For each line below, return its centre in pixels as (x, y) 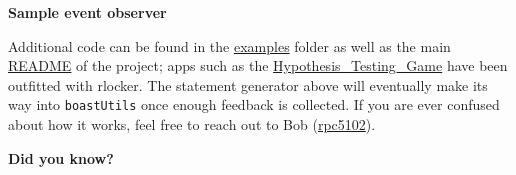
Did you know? (61, 157)
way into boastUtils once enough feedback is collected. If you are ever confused (254, 104)
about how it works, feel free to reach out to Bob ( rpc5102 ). (192, 124)
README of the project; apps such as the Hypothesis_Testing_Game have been (258, 65)
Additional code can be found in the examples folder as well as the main (229, 45)
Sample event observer (87, 12)
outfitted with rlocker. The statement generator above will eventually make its (248, 84)
